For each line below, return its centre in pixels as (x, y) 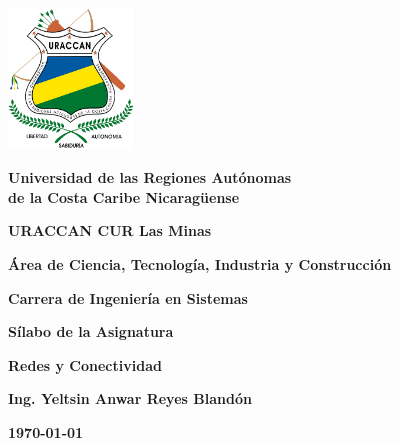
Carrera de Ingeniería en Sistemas (128, 297)
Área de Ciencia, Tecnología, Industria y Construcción (200, 264)
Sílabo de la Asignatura (91, 331)
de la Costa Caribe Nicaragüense (124, 196)
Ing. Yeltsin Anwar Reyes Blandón (130, 398)
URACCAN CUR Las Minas (110, 230)
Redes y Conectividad (85, 364)
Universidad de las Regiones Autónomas (150, 177)
